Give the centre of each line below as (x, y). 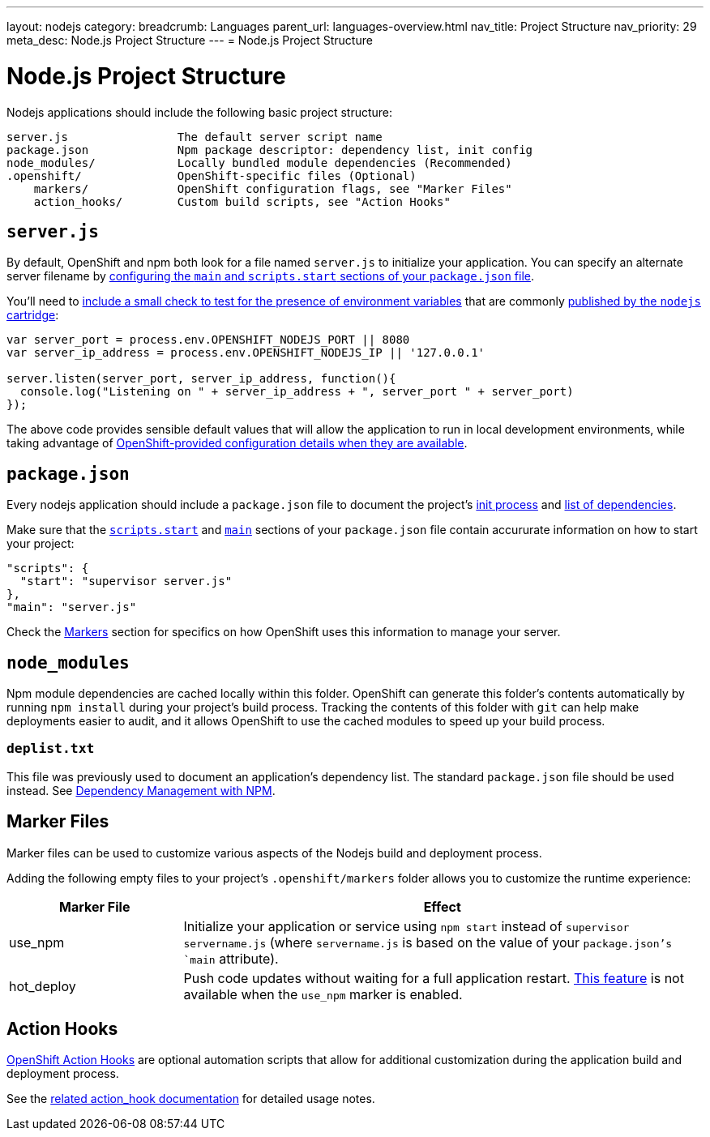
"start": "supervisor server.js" (126, 581)
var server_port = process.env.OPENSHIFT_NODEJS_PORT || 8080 (208, 340)
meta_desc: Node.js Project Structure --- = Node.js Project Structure (190, 40)
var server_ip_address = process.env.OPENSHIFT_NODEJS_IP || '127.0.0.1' (246, 353)
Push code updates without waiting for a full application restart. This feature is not (434, 978)
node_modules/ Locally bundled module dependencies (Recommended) (259, 162)
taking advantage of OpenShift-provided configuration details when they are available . (237, 443)
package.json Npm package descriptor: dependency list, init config (270, 150)
